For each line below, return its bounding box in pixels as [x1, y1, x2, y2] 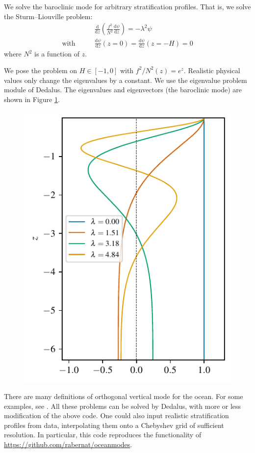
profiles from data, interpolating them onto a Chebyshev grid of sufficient [4, 420, 224, 430]
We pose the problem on [4, 65, 77, 75]
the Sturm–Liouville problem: [4, 11, 93, 21]
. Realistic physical [183, 65, 240, 75]
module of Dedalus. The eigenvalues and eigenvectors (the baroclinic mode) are [4, 84, 242, 95]
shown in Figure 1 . [4, 94, 60, 104]
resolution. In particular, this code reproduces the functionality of [4, 429, 202, 440]
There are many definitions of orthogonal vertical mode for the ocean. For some [4, 391, 243, 401]
